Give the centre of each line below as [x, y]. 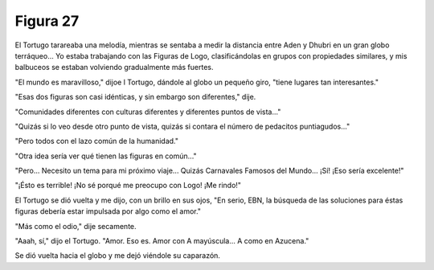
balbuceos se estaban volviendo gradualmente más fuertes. [114, 67]
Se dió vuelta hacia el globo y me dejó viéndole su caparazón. [118, 256]
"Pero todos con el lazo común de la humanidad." [97, 141]
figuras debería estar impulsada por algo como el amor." [108, 211]
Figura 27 [47, 21]
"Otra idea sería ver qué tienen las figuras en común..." [106, 156]
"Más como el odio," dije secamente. [76, 226]
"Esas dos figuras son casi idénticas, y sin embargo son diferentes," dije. [135, 97]
